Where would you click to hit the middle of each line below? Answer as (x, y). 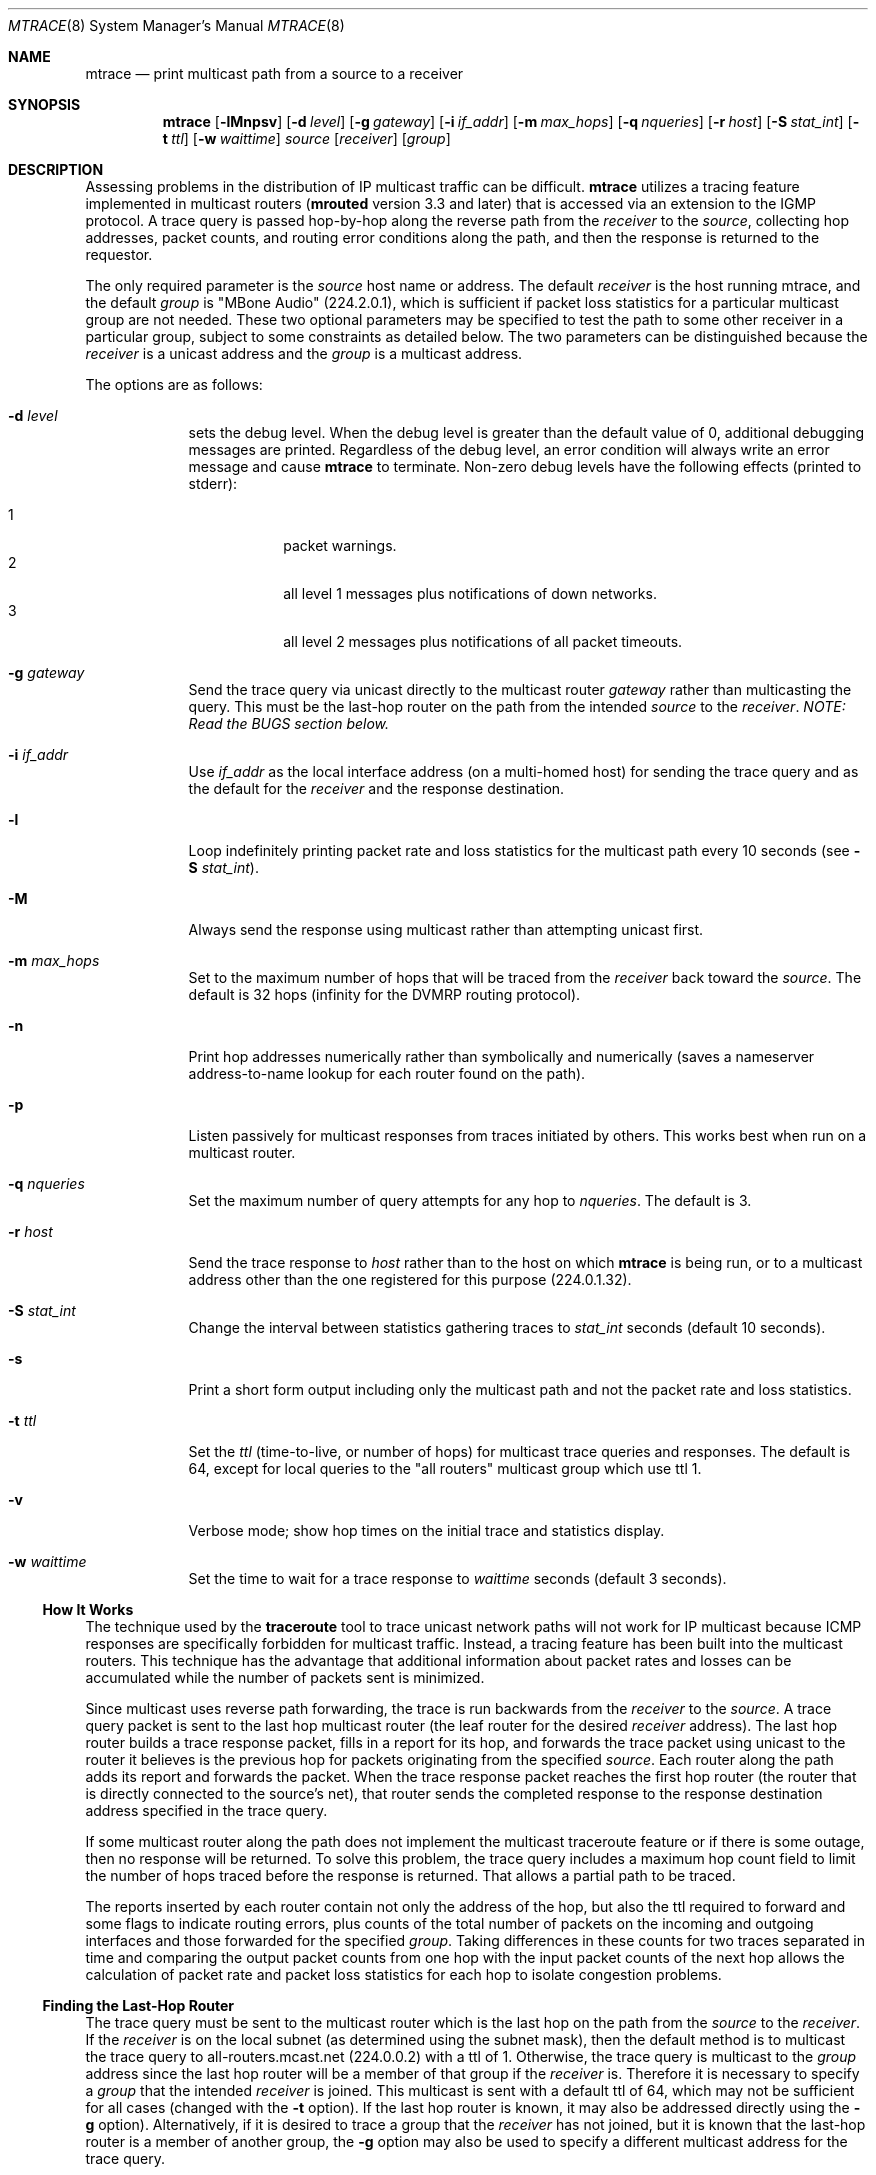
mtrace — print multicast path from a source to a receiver (274, 73)
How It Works (88, 1609)
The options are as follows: (174, 384)
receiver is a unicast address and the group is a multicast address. (304, 353)
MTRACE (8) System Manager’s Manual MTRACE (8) (176, 25)
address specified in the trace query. (206, 1810)
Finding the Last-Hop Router (138, 2005)
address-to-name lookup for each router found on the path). (387, 1073)
